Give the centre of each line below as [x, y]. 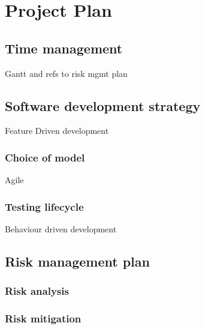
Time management [64, 48]
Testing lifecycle [44, 206]
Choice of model [45, 157]
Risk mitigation [43, 318]
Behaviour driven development [61, 229]
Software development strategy [103, 105]
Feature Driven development [57, 131]
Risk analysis [37, 291]
